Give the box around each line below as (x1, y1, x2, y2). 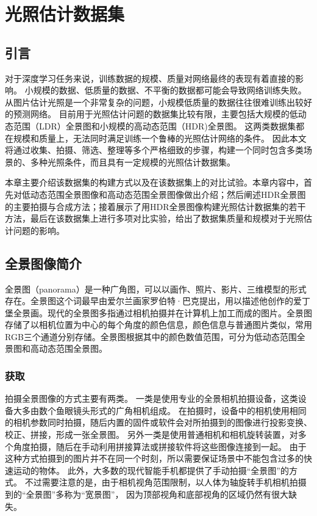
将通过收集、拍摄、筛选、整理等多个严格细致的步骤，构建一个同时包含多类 (5, 144, 304, 156)
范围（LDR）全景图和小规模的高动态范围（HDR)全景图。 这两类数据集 (13, 119, 296, 132)
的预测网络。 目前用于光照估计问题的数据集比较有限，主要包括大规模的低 (5, 107, 298, 120)
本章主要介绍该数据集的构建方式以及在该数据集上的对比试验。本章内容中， (5, 176, 304, 189)
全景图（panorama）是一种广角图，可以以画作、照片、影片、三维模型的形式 (5, 282, 307, 295)
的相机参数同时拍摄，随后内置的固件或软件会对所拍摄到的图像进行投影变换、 (5, 416, 312, 429)
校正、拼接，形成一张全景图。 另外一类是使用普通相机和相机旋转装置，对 (5, 428, 298, 441)
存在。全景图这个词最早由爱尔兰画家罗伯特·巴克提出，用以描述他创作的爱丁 (5, 294, 310, 307)
